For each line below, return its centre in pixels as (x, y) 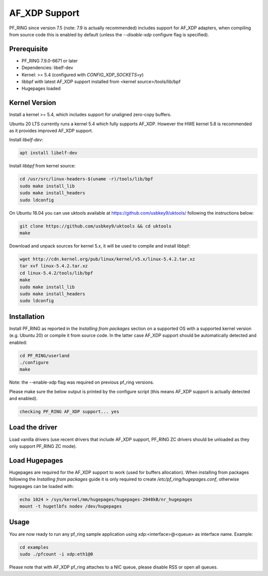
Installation (27, 316)
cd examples (34, 547)
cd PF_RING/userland (44, 356)
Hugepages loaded (41, 88)
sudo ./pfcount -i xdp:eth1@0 (56, 554)
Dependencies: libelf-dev (47, 68)
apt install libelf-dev (49, 153)
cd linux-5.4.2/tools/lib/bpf (56, 273)
